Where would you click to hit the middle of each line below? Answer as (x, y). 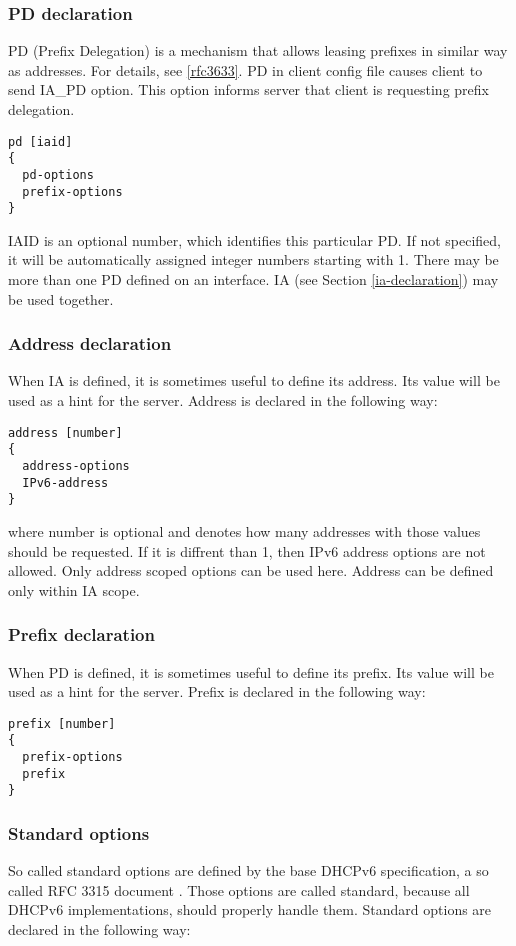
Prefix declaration (81, 634)
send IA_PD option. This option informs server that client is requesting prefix (248, 89)
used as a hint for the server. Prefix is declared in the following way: (217, 691)
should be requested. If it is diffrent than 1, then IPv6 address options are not (247, 550)
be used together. (61, 298)
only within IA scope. (74, 589)
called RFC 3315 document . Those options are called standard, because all (239, 889)
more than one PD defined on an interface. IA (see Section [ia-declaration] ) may (253, 279)
